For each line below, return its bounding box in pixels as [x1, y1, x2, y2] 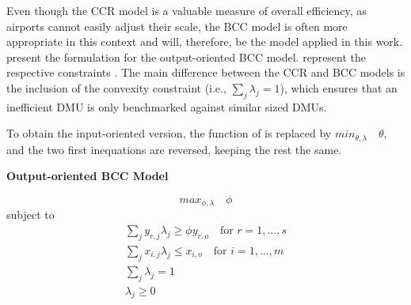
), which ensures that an [280, 79, 398, 96]
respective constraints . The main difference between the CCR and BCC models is [6, 64, 405, 81]
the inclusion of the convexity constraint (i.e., [6, 79, 226, 96]
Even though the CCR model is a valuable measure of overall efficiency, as [6, 2, 367, 18]
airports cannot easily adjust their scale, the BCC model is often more [6, 17, 348, 34]
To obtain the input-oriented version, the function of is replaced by [6, 125, 332, 141]
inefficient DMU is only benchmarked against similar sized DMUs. [6, 98, 327, 115]
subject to [6, 206, 55, 223]
